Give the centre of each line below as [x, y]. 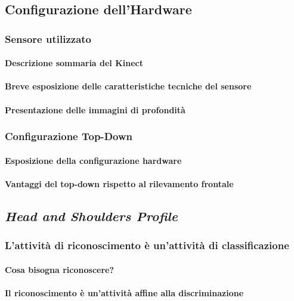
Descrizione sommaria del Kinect [74, 63]
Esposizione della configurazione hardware [93, 160]
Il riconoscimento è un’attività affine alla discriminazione [124, 292]
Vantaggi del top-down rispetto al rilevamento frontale [119, 183]
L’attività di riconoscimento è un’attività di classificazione [147, 245]
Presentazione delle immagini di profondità [95, 109]
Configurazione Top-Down [69, 136]
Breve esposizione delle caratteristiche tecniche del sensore [128, 86]
